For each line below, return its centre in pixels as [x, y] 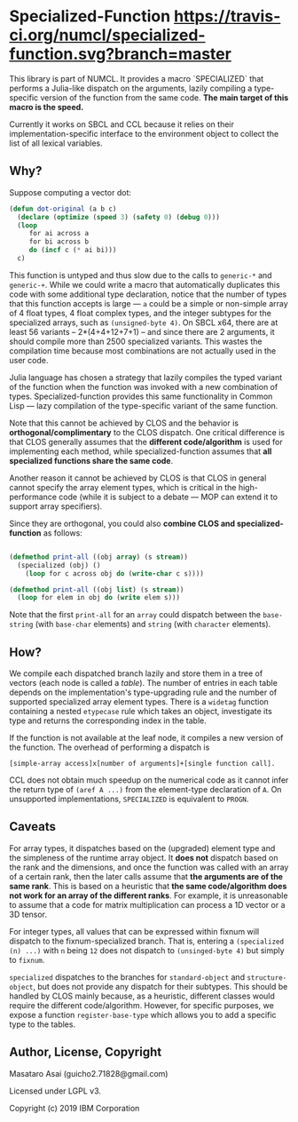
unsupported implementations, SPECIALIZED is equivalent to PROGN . [129, 799]
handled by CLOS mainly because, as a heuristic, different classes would [142, 996]
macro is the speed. [47, 107]
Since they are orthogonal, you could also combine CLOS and [122, 523]
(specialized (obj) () [59, 565]
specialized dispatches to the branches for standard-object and [127, 977]
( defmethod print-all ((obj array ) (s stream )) [99, 557]
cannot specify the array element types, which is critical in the [123, 487]
